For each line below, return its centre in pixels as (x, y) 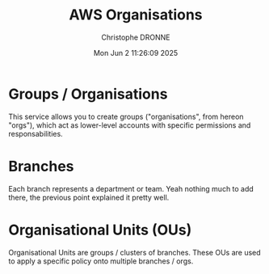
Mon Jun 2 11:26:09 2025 (136, 53)
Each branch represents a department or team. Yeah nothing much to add (131, 188)
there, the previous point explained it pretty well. (89, 197)
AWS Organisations (136, 15)
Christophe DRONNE (136, 37)
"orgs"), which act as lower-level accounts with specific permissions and (130, 125)
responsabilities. (36, 133)
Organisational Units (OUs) (100, 230)
